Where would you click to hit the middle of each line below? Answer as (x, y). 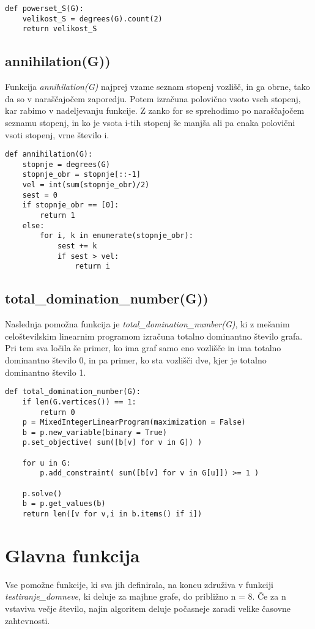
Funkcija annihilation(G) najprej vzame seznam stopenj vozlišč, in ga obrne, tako (157, 87)
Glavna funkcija (72, 555)
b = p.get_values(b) (64, 504)
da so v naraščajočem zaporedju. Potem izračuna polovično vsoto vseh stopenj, (153, 98)
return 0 (57, 412)
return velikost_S (60, 29)
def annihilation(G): (49, 154)
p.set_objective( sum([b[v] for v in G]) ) (112, 443)
